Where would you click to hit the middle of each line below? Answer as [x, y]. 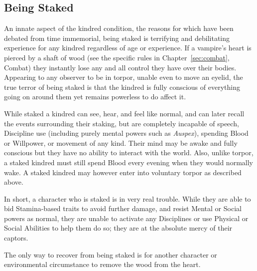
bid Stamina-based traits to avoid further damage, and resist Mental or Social [123, 208]
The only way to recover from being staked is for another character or [111, 254]
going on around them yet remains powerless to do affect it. [95, 97]
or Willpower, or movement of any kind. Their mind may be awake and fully [121, 142]
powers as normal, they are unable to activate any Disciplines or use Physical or [126, 218]
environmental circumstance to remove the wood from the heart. [102, 264]
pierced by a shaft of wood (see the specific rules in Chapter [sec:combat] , [117, 57]
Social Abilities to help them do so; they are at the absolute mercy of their [118, 228]
